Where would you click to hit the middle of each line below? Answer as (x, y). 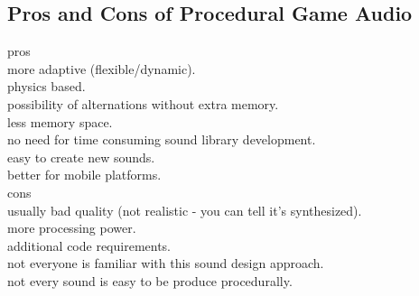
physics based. (47, 86)
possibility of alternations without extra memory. (143, 103)
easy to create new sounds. (81, 157)
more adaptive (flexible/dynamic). (102, 68)
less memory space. (60, 121)
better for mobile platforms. (84, 175)
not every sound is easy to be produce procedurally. (150, 280)
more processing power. (72, 228)
